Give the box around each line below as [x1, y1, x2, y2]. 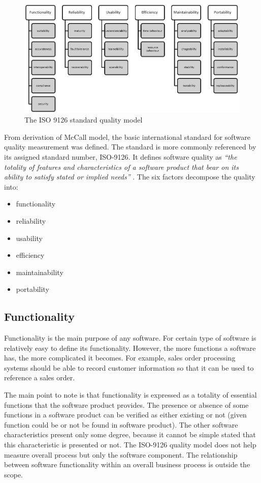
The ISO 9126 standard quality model [24, 114, 143, 125]
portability [16, 284, 49, 294]
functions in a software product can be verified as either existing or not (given [4, 409, 247, 420]
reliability [16, 215, 46, 226]
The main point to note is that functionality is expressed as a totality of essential [4, 389, 257, 400]
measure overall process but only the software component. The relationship [4, 449, 238, 460]
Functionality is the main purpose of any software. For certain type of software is [4, 333, 256, 343]
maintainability [16, 266, 63, 277]
